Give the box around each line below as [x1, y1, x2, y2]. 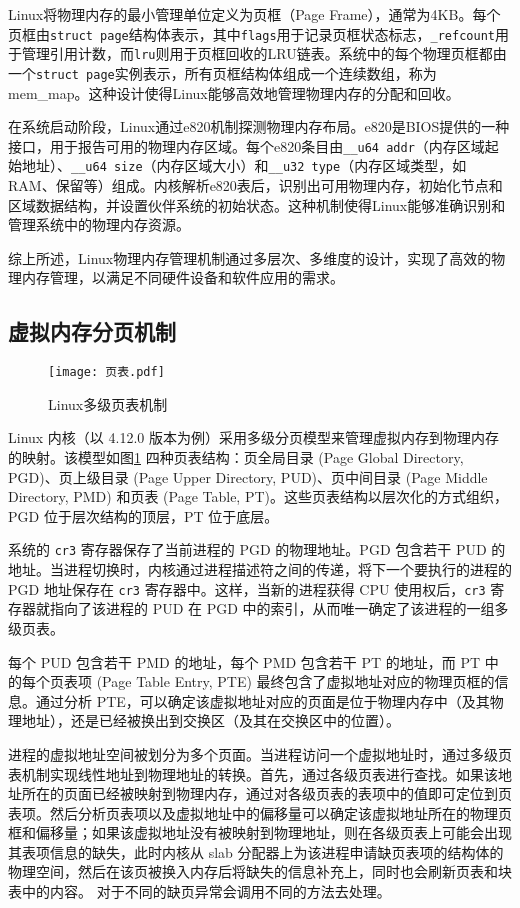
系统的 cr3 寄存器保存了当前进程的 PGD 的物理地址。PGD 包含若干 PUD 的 [8, 539, 506, 560]
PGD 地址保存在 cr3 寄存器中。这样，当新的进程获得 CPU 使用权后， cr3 [8, 578, 486, 599]
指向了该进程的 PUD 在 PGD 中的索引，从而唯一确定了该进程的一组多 [49, 598, 509, 619]
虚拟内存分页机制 [8, 316, 176, 347]
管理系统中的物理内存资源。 [8, 214, 190, 235]
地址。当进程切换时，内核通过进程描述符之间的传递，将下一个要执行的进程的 [8, 559, 512, 580]
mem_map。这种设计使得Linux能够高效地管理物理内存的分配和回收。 [8, 82, 460, 103]
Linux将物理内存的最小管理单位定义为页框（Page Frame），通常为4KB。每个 [8, 4, 501, 24]
